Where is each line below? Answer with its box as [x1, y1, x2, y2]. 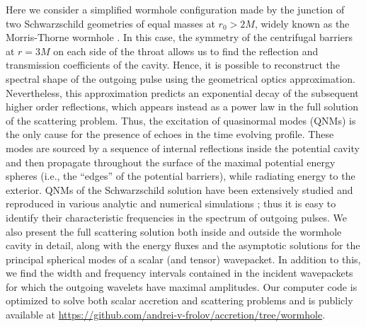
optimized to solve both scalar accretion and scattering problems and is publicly [6, 293, 353, 308]
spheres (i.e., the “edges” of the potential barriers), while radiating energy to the [6, 168, 355, 183]
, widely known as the [254, 16, 350, 30]
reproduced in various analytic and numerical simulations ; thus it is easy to [6, 196, 336, 211]
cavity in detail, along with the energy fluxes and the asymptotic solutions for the [6, 238, 360, 253]
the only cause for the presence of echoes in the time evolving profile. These [6, 127, 334, 142]
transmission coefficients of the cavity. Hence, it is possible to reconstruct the [6, 57, 341, 72]
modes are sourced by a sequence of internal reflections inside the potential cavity [6, 140, 360, 155]
